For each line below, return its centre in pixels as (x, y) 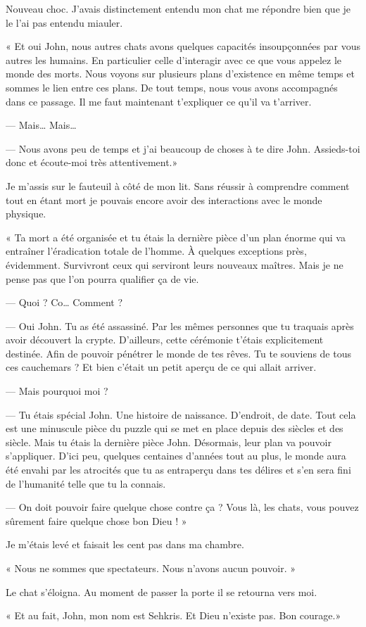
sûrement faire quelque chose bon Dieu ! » (96, 520)
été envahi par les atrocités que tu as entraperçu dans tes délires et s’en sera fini (178, 470)
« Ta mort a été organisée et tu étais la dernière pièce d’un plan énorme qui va (176, 237)
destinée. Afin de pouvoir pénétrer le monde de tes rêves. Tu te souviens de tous (178, 353)
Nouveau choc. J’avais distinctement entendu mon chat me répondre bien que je (178, 8)
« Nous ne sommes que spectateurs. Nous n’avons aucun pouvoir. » (151, 568)
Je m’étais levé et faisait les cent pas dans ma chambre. (125, 544)
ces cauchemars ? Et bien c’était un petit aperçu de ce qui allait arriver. (161, 367)
